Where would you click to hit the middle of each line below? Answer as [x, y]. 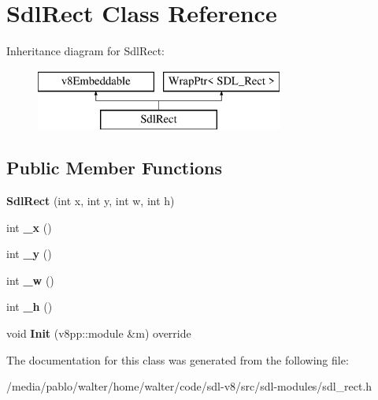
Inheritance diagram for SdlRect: [85, 51]
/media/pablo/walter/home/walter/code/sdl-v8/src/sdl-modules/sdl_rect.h [189, 386]
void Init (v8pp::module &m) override [99, 333]
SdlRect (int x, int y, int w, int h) [91, 201]
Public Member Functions [114, 168]
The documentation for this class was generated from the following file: [178, 359]
